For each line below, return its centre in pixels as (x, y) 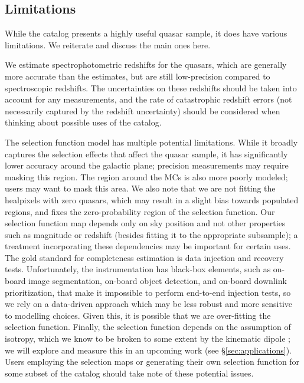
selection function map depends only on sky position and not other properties (145, 223)
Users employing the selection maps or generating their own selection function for (152, 361)
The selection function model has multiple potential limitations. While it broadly (151, 142)
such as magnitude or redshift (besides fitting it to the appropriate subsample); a (151, 234)
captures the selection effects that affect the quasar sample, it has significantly (146, 153)
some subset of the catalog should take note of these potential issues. (129, 373)
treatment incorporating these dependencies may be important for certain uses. (148, 246)
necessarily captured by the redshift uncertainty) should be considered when (143, 110)
